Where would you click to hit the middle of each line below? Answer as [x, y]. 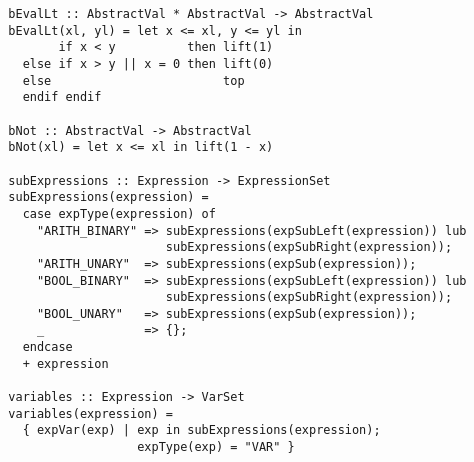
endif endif [62, 97]
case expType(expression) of [119, 213]
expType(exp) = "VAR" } [216, 447]
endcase [47, 347]
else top [133, 80]
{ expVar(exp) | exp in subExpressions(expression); [201, 430]
